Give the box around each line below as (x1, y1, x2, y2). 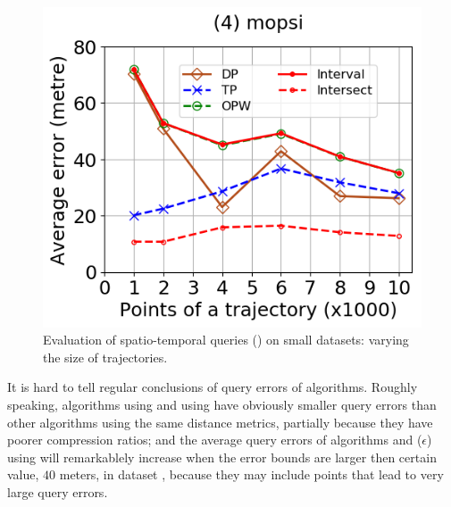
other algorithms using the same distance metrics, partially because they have (7, 412, 433, 431)
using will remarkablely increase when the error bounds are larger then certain (7, 447, 437, 466)
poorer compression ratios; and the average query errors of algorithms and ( (7, 430, 422, 449)
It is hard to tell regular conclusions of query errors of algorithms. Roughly (7, 378, 418, 396)
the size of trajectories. (43, 347, 168, 366)
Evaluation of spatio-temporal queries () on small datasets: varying (43, 330, 409, 349)
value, (7, 465, 39, 484)
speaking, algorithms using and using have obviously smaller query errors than (7, 395, 437, 414)
